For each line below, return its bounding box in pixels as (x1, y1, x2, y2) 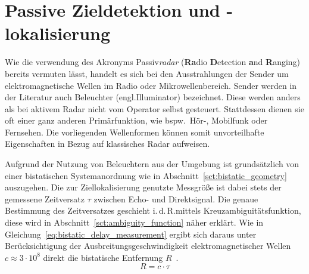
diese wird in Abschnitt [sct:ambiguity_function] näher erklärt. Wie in (5, 216, 264, 229)
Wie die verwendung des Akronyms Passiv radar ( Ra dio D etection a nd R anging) (5, 56, 301, 68)
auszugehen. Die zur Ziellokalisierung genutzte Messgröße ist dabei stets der (5, 181, 282, 193)
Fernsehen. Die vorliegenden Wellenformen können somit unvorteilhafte (5, 125, 264, 138)
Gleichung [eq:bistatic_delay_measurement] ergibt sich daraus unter (5, 227, 257, 240)
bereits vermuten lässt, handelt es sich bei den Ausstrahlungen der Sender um (5, 67, 289, 79)
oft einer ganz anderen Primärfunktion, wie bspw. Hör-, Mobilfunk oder (5, 114, 268, 127)
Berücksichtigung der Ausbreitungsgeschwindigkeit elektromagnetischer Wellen (5, 239, 291, 252)
